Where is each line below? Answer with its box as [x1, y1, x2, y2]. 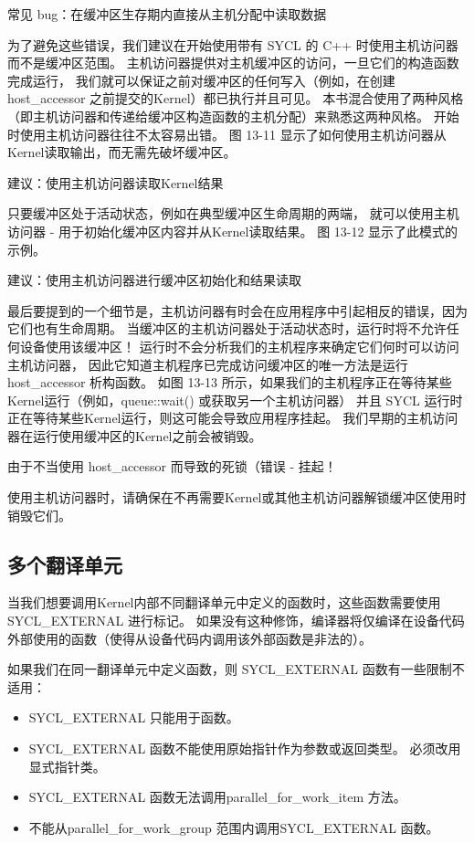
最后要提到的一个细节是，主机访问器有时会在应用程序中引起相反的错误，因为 [7, 300, 468, 320]
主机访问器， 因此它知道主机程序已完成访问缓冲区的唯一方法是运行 [7, 354, 408, 374]
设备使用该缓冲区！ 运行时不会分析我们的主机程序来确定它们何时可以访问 [19, 336, 459, 355]
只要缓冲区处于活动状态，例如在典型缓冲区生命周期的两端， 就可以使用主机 [7, 204, 459, 223]
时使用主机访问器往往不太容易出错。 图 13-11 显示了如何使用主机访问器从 [7, 124, 447, 143]
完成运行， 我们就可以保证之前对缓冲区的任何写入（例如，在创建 [7, 70, 395, 90]
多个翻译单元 [7, 550, 122, 578]
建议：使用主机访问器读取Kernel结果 [7, 173, 224, 192]
